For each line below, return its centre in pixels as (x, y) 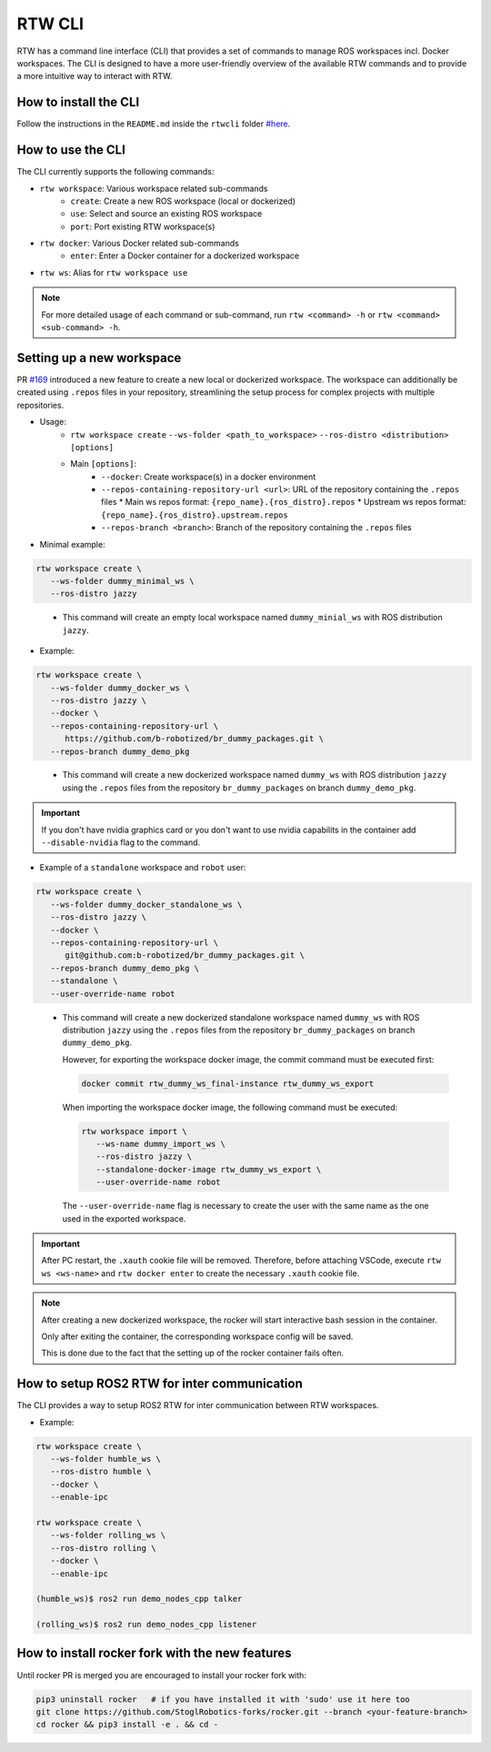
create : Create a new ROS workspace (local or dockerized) (183, 201)
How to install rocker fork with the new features (154, 1653)
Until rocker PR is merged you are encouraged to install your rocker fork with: (161, 1675)
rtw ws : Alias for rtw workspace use (114, 272)
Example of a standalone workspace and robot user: (143, 868)
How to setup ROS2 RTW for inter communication (160, 1384)
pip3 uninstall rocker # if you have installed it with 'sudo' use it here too (223, 1699)
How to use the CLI (71, 150)
